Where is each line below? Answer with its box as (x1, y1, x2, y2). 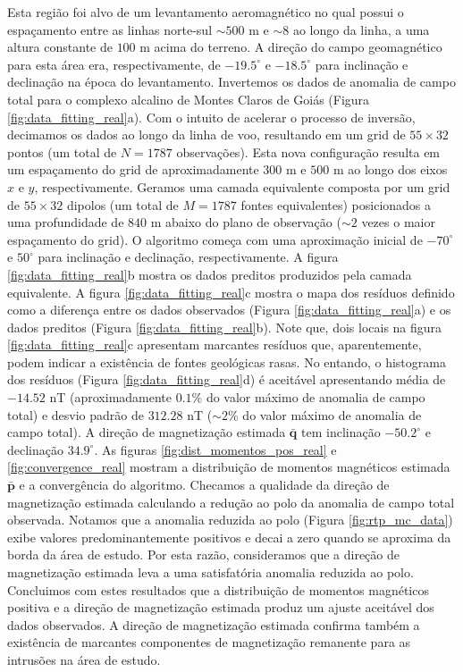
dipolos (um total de (66, 195, 179, 214)
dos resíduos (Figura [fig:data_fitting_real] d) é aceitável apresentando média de (7, 370, 446, 389)
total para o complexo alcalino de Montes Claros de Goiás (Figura (7, 89, 370, 108)
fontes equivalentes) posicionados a (240, 195, 432, 214)
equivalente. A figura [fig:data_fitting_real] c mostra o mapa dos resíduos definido (7, 282, 455, 301)
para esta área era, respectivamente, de (7, 55, 221, 73)
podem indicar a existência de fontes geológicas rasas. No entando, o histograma (7, 352, 446, 371)
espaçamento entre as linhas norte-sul (7, 20, 213, 38)
